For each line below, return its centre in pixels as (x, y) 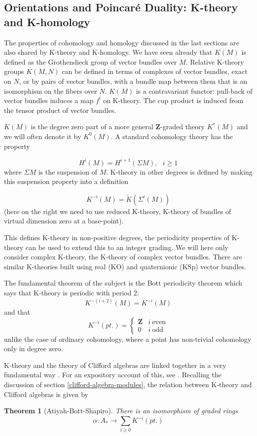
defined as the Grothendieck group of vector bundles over (91, 61)
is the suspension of (68, 171)
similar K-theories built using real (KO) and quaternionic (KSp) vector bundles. (125, 266)
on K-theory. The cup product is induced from (173, 100)
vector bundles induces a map (49, 100)
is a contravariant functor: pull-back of (194, 91)
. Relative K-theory (215, 61)
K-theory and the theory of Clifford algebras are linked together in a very (115, 365)
